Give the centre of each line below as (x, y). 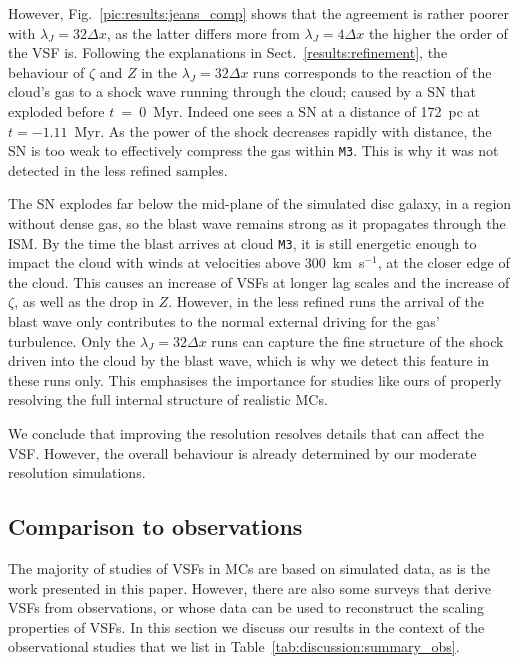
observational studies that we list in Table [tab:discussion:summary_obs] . (234, 646)
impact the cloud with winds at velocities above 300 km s (186, 262)
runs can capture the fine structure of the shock (357, 340)
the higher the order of (438, 32)
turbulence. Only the (72, 340)
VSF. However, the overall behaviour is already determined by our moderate (242, 452)
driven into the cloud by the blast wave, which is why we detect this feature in (248, 360)
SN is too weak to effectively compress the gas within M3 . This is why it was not (253, 150)
